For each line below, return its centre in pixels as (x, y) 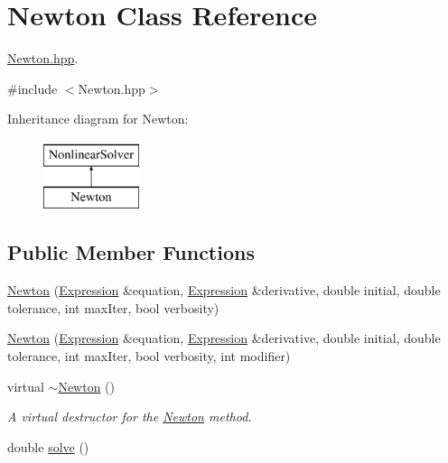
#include (33, 88)
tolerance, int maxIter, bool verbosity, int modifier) (149, 356)
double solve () (48, 446)
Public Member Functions (131, 252)
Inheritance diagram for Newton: (98, 119)
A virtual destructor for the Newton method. (130, 417)
